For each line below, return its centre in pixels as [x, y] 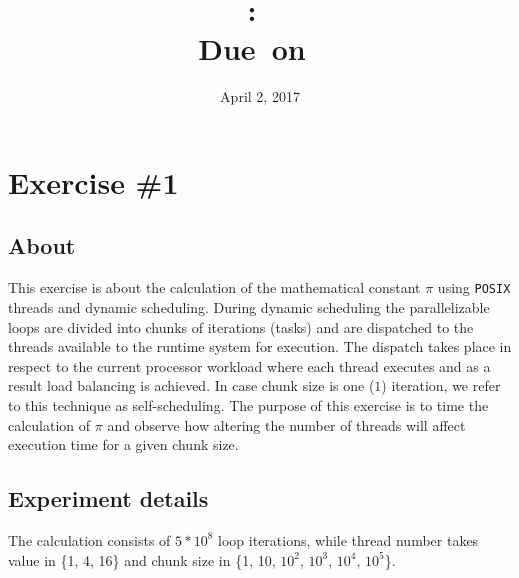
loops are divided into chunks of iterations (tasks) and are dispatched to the [241, 326]
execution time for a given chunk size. [123, 444]
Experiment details [108, 498]
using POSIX [474, 287]
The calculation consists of [89, 539]
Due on [252, 48]
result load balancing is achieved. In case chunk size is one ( [191, 385]
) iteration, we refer [441, 385]
